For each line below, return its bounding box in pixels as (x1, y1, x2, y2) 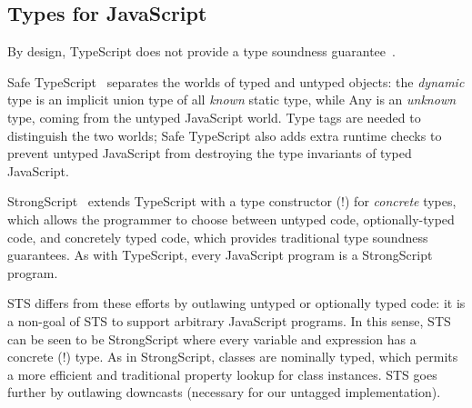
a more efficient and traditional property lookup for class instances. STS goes (7, 364, 437, 383)
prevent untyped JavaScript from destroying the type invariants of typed (7, 144, 412, 163)
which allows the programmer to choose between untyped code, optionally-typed (7, 209, 455, 228)
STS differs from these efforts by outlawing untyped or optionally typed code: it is (7, 294, 466, 313)
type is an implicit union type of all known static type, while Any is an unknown (7, 90, 457, 109)
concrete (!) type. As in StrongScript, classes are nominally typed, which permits (7, 347, 458, 366)
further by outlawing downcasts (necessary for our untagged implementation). (7, 383, 441, 402)
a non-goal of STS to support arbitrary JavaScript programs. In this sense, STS (7, 311, 451, 330)
